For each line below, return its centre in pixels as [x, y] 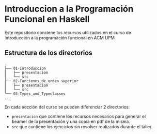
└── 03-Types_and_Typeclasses [35, 94]
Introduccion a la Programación [69, 9]
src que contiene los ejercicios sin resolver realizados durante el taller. [82, 126]
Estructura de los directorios [48, 53]
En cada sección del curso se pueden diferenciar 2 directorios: [67, 107]
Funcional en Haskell [47, 19]
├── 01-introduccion [25, 68]
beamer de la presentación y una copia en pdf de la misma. [71, 121]
